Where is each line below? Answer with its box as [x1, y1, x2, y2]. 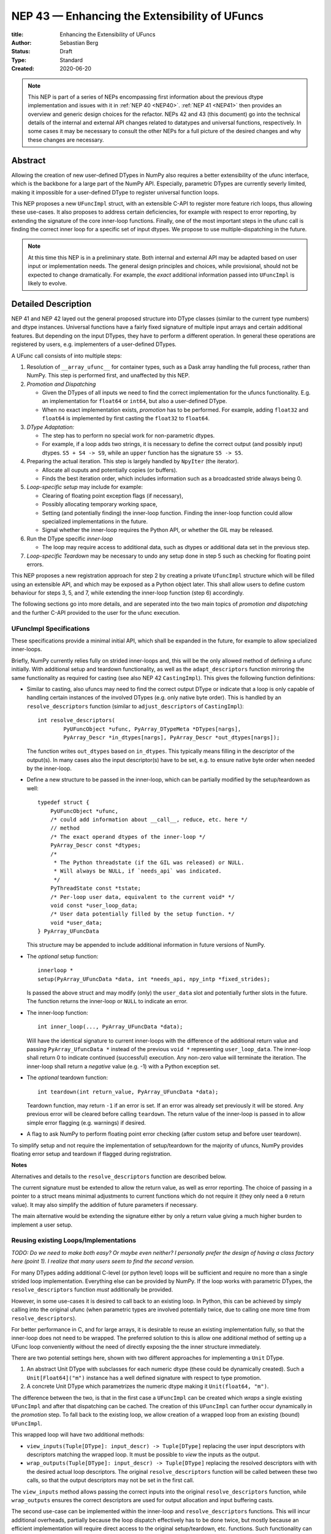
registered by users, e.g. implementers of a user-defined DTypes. [11, 341, 177, 348]
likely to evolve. [28, 280, 67, 287]
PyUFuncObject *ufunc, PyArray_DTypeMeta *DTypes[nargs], [63, 725, 242, 733]
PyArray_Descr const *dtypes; [50, 842, 141, 849]
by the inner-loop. [26, 765, 72, 773]
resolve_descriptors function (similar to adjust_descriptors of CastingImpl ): [26, 703, 245, 710]
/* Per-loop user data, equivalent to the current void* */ [50, 893, 235, 900]
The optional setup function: [26, 952, 99, 960]
